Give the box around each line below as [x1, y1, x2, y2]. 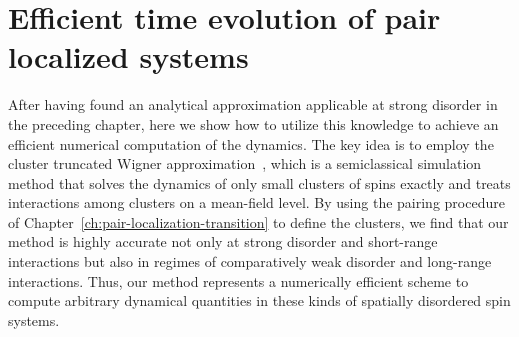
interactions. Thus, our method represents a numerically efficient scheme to [8, 270, 469, 291]
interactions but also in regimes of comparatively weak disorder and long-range [8, 251, 492, 272]
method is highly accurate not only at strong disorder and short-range [8, 231, 438, 252]
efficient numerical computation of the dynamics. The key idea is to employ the [8, 133, 494, 154]
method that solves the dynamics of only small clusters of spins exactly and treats [8, 172, 511, 193]
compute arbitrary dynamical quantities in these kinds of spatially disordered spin [8, 290, 511, 311]
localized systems [8, 36, 249, 77]
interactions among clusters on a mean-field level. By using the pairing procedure [8, 192, 505, 213]
